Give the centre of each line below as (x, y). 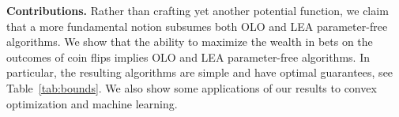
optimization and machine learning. (92, 103)
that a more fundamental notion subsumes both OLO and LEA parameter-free (197, 26)
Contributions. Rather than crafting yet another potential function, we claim (198, 10)
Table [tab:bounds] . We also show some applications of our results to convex (192, 87)
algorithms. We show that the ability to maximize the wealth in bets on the (190, 42)
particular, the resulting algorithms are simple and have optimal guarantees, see (200, 72)
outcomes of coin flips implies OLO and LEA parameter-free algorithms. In (188, 57)
